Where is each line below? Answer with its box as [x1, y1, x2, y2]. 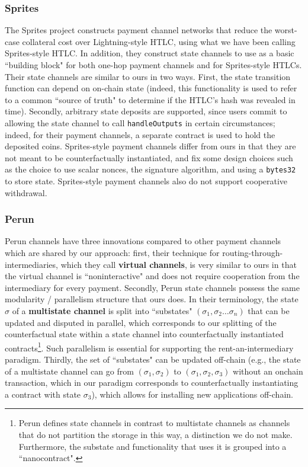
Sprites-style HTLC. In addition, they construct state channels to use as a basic [5, 47, 294, 59]
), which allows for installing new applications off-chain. [91, 388, 293, 400]
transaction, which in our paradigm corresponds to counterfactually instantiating [5, 376, 299, 389]
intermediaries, [5, 258, 58, 270]
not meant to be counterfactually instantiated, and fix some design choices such [5, 151, 293, 164]
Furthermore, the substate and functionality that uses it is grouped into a [18, 440, 287, 452]
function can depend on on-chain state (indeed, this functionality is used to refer [5, 82, 297, 94]
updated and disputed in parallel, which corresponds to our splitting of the [5, 316, 277, 328]
